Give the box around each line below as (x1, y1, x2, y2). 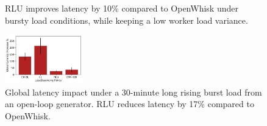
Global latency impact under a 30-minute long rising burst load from (5, 85, 262, 98)
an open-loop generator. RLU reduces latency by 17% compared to (5, 97, 254, 110)
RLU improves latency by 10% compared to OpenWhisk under (5, 2, 238, 14)
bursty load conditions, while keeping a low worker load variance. (5, 13, 248, 26)
